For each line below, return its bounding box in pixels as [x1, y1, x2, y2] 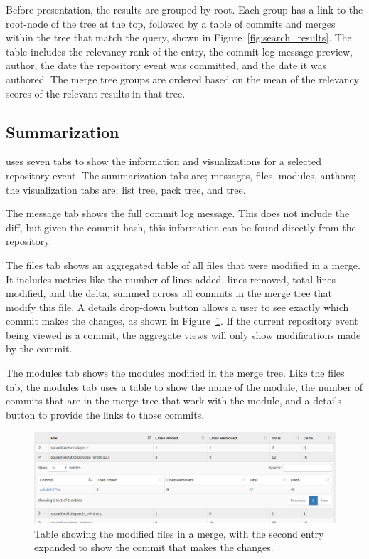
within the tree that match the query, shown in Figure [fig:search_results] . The [6, 30, 352, 45]
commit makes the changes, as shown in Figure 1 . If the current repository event [6, 313, 358, 328]
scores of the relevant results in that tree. [6, 85, 186, 100]
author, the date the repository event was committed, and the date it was [6, 58, 327, 73]
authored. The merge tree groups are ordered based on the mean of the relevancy [6, 71, 360, 86]
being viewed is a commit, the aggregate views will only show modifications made [6, 327, 361, 342]
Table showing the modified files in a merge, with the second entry [34, 526, 324, 540]
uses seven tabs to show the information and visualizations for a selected [6, 154, 321, 169]
